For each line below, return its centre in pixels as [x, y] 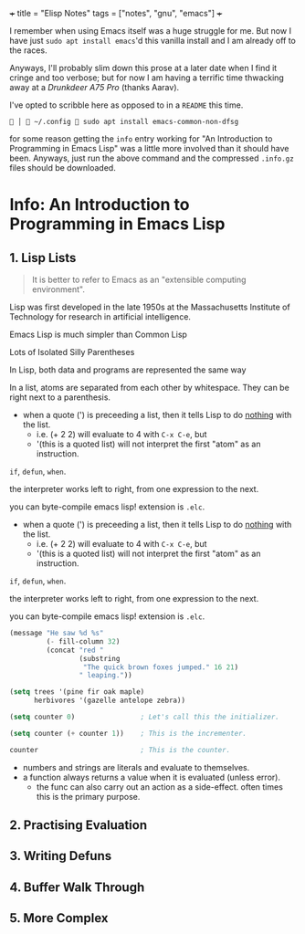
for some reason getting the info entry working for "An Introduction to [141, 139]
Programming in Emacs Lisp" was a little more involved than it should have [149, 148]
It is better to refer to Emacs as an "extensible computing [139, 279]
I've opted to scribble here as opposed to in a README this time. [126, 105]
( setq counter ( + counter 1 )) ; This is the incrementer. [128, 733]
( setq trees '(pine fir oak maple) [77, 692]
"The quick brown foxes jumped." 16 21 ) [161, 667]
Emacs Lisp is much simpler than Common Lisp [98, 334]
